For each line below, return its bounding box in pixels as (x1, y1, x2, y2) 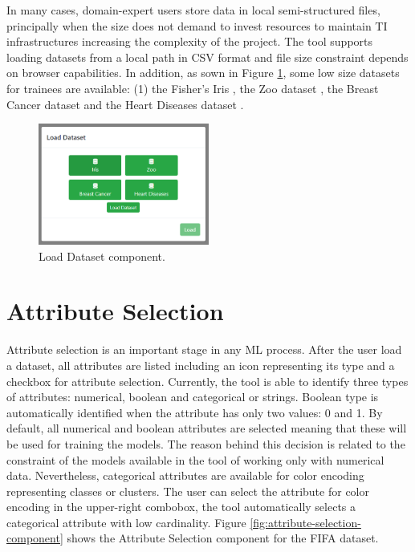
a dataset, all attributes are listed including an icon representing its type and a (6, 356, 395, 373)
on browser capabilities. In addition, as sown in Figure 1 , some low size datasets (6, 64, 400, 81)
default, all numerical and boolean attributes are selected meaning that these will (6, 420, 407, 436)
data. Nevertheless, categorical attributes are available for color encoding (6, 467, 364, 484)
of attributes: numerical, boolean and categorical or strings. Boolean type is (6, 388, 379, 405)
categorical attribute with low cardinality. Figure (6, 513, 246, 530)
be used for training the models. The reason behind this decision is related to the (6, 435, 405, 452)
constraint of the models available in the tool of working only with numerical (6, 451, 384, 468)
